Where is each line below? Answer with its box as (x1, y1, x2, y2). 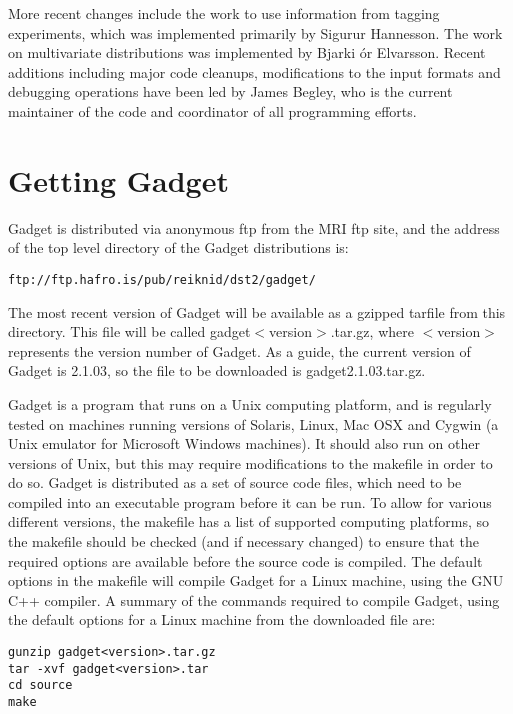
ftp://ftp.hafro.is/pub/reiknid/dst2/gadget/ (8, 272, 316, 287)
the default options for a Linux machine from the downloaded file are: (8, 609, 436, 630)
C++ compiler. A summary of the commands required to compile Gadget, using (8, 589, 500, 610)
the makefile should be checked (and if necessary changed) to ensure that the (8, 531, 479, 552)
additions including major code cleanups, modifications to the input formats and (8, 61, 501, 82)
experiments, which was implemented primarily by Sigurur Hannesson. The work (8, 22, 503, 43)
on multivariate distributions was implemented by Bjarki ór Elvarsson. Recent (8, 42, 486, 63)
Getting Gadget (8, 159, 229, 200)
